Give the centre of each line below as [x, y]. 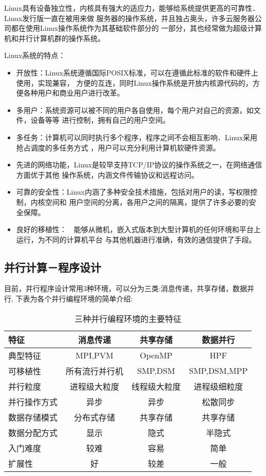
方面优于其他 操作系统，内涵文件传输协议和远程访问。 [107, 174]
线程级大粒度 [156, 386]
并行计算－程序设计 [53, 267]
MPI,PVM [94, 355]
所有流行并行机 [95, 371]
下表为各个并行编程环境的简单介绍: [74, 299]
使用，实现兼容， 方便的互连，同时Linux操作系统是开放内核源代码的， [134, 82]
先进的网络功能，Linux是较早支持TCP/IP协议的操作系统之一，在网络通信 [139, 165]
